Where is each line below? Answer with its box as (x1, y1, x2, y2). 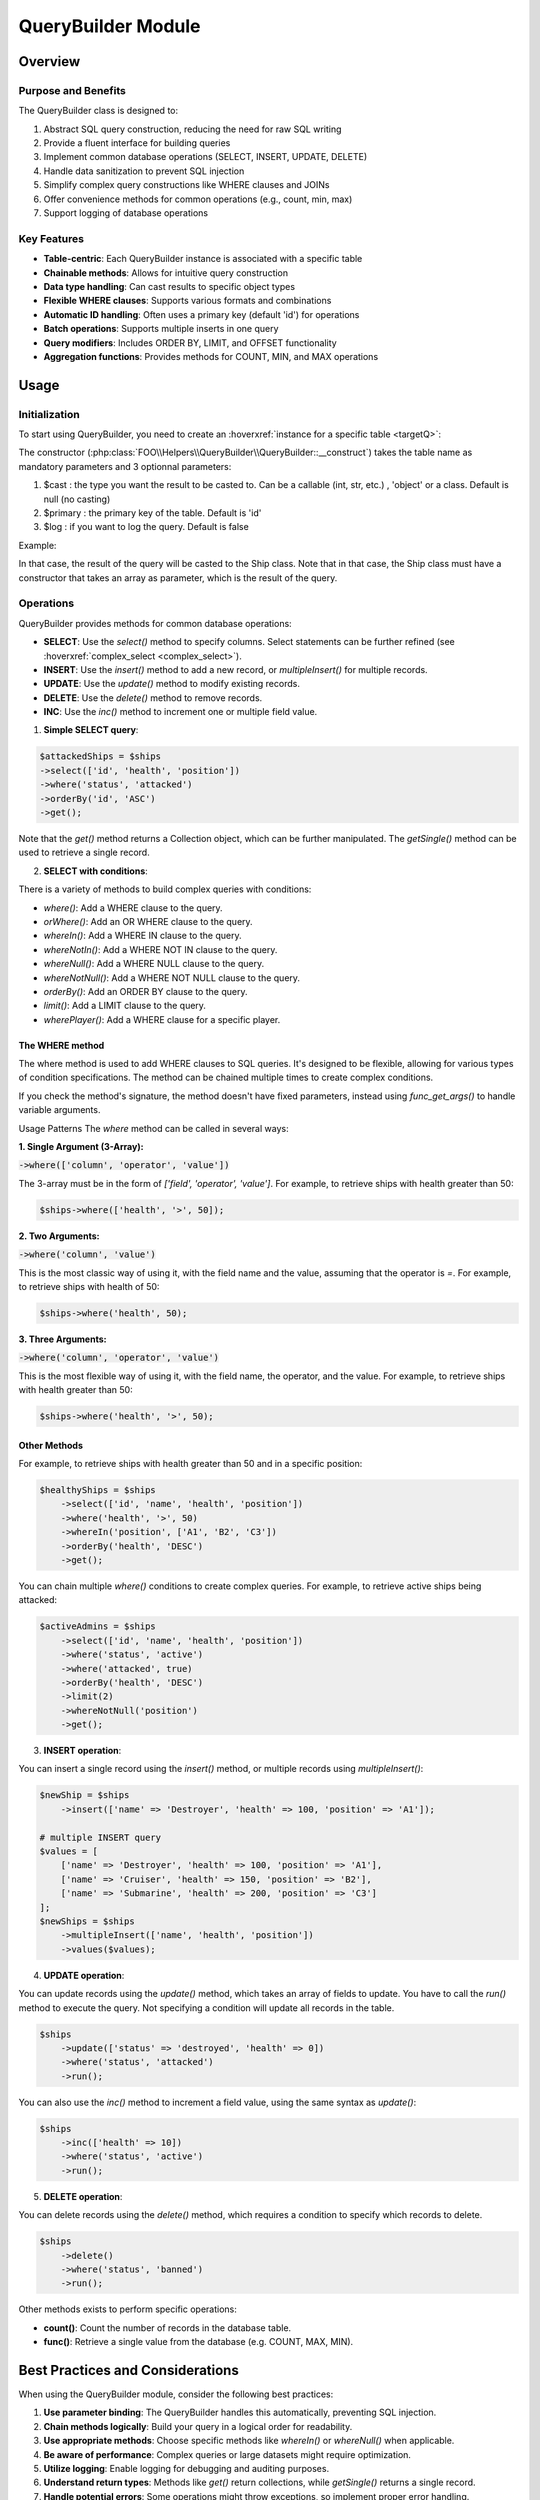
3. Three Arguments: (18, 1333, 107, 1345)
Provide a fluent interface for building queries (43, 137, 231, 149)
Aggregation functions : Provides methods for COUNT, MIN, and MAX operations (43, 350, 379, 362)
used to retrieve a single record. (18, 846, 150, 859)
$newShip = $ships (39, 1790, 130, 1801)
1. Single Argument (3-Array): (18, 1141, 144, 1153)
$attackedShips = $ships (39, 751, 162, 762)
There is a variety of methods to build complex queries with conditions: (18, 883, 312, 895)
